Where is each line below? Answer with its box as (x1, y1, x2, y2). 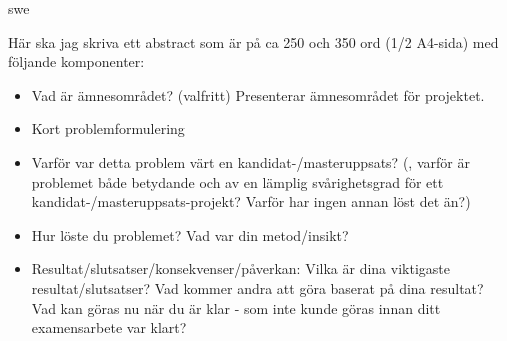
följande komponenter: (8, 51, 145, 72)
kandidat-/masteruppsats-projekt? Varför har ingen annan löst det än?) (31, 191, 471, 212)
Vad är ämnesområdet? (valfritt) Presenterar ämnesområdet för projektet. (31, 84, 485, 105)
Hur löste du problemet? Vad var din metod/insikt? (31, 224, 349, 245)
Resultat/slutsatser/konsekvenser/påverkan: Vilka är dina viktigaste (31, 258, 450, 279)
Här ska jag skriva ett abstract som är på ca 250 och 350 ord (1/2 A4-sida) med (8, 31, 499, 52)
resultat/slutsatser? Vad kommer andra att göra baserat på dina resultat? (31, 277, 484, 298)
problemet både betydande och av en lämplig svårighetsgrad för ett (31, 171, 444, 192)
